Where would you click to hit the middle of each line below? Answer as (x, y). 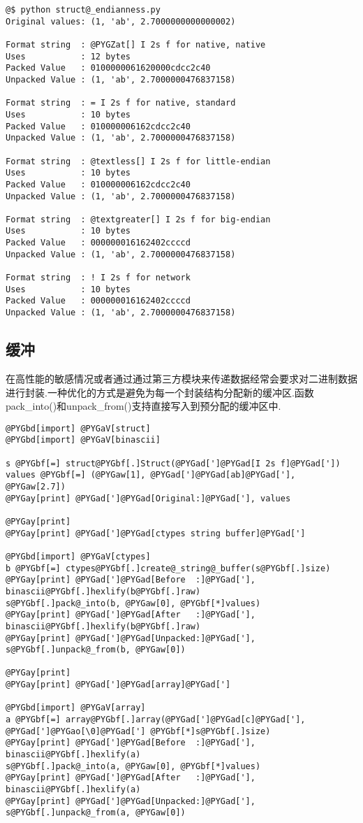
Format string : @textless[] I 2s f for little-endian (138, 161)
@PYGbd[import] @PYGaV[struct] (78, 428)
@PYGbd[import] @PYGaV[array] (76, 708)
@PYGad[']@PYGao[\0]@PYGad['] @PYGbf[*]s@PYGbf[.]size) (138, 731)
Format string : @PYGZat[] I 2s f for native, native (136, 44)
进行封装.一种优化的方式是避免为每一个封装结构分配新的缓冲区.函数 (160, 392)
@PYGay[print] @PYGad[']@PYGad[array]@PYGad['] (118, 685)
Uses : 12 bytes (68, 56)
